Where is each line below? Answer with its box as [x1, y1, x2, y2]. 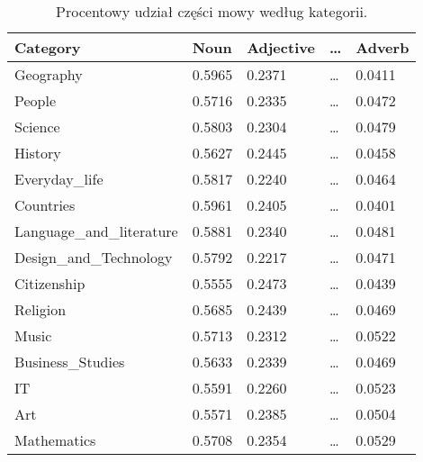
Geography [14, 64, 83, 85]
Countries [14, 195, 76, 215]
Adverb [355, 37, 409, 58]
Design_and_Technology [14, 247, 173, 267]
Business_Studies [14, 351, 125, 372]
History [14, 142, 61, 163]
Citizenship [14, 273, 85, 294]
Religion [14, 299, 67, 320]
